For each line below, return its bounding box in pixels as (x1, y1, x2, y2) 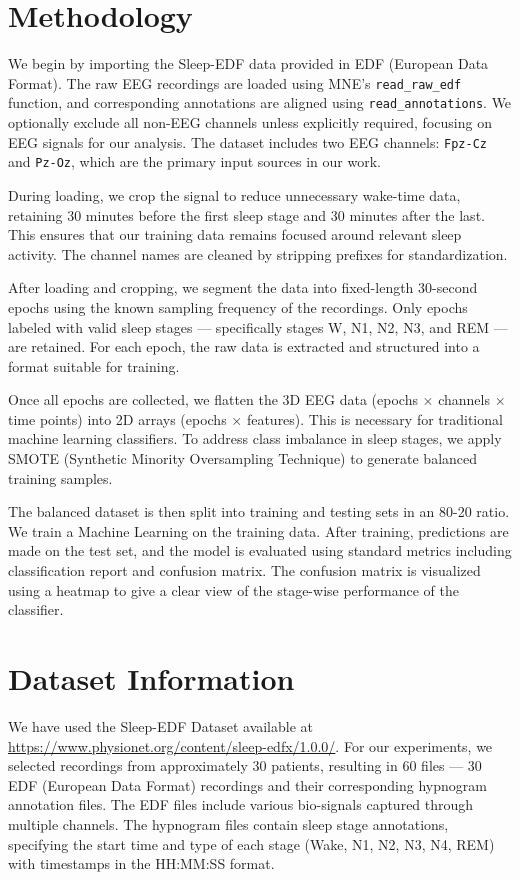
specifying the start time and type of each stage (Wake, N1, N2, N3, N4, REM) (8, 833, 495, 854)
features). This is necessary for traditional (246, 408, 503, 429)
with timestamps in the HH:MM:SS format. (8, 853, 275, 874)
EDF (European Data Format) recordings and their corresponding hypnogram (8, 774, 487, 795)
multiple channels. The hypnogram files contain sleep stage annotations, (8, 813, 449, 834)
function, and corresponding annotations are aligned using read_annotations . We (8, 92, 512, 113)
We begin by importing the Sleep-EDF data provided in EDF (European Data (8, 53, 489, 74)
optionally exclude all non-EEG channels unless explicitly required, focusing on (8, 112, 492, 133)
